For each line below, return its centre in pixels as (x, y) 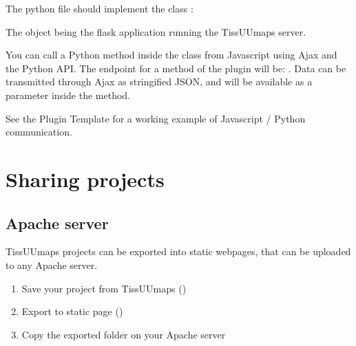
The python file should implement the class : (100, 8)
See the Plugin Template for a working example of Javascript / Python (156, 118)
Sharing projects (85, 179)
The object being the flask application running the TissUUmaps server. (156, 31)
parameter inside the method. (68, 95)
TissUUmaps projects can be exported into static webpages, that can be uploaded (178, 251)
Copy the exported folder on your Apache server (124, 334)
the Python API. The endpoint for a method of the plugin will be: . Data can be (176, 68)
